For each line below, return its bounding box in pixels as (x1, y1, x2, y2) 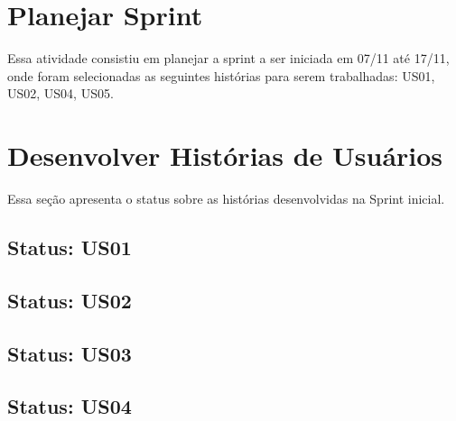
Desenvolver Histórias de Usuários (7, 137, 443, 174)
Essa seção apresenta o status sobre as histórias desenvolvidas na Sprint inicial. (7, 189, 445, 208)
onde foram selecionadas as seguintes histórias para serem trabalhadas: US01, (7, 66, 435, 85)
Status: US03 (7, 339, 132, 367)
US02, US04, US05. (7, 84, 114, 103)
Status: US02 (7, 286, 132, 314)
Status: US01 (7, 233, 132, 261)
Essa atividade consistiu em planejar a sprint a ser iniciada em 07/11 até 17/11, (7, 49, 450, 68)
